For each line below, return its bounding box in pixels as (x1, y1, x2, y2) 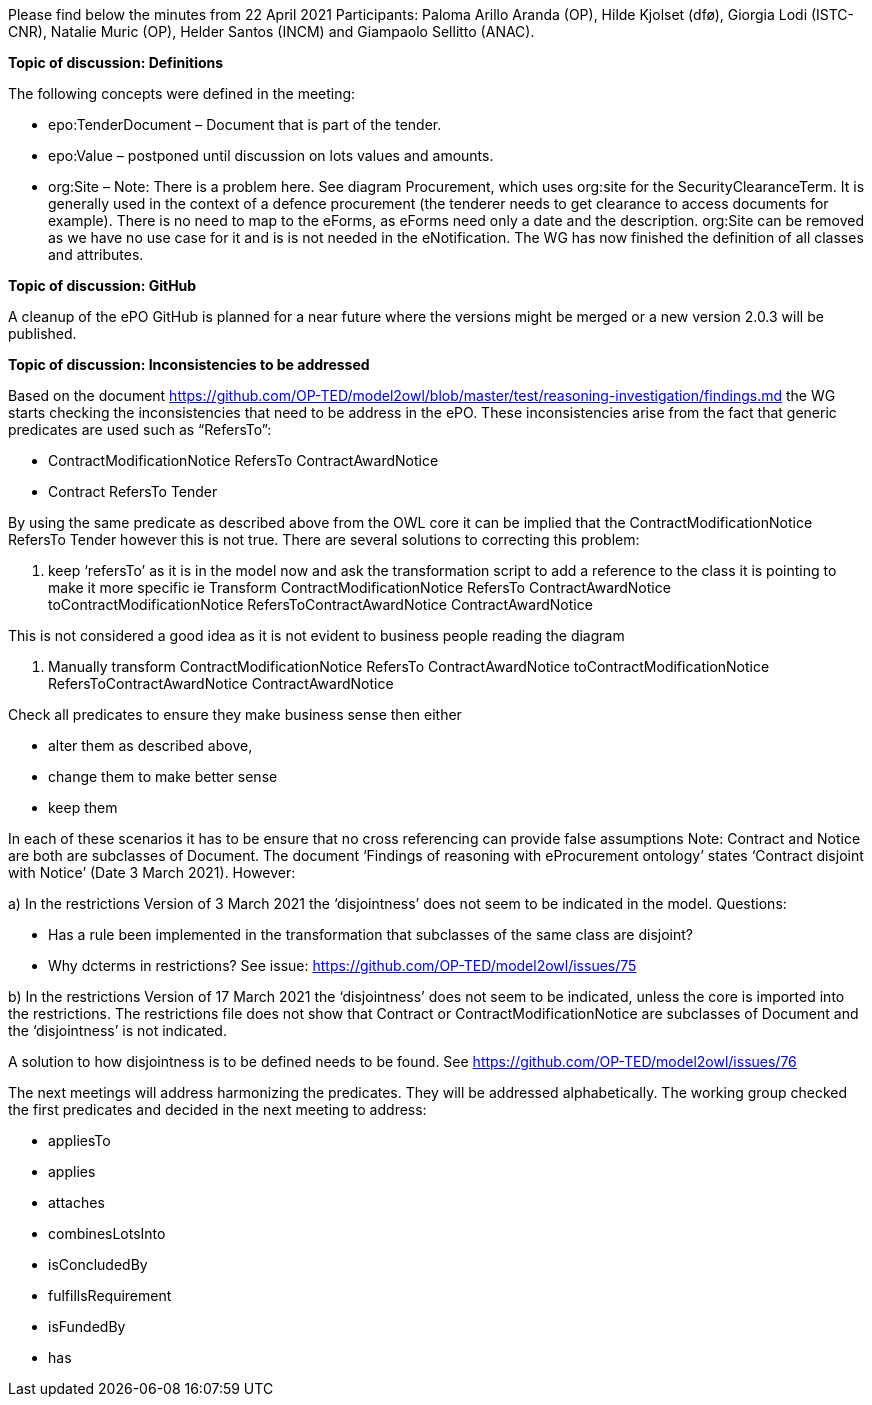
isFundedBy (48, 1318, 126, 1335)
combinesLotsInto (48, 1225, 166, 1242)
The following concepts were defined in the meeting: (8, 85, 356, 102)
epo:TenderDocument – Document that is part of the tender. (48, 116, 442, 133)
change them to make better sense (48, 768, 278, 785)
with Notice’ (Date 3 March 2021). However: (8, 864, 296, 881)
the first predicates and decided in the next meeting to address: (8, 1101, 427, 1118)
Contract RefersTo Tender (48, 483, 218, 500)
